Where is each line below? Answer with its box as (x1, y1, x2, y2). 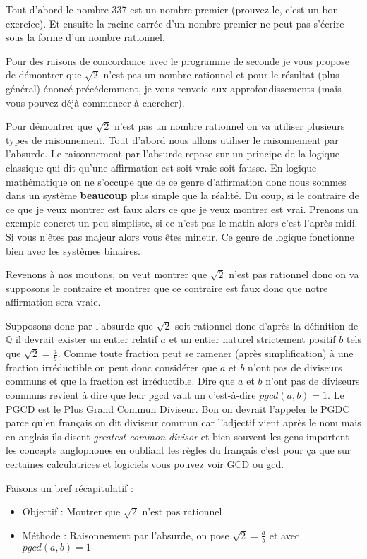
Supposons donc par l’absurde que (6, 318, 153, 332)
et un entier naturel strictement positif (169, 332, 336, 347)
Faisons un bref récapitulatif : (6, 480, 133, 495)
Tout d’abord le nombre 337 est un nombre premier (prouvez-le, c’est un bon (6, 2, 339, 16)
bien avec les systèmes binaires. (6, 243, 140, 258)
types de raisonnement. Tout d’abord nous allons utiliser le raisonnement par (6, 132, 339, 147)
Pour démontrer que (6, 119, 92, 133)
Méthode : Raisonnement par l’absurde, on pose (22, 527, 229, 542)
